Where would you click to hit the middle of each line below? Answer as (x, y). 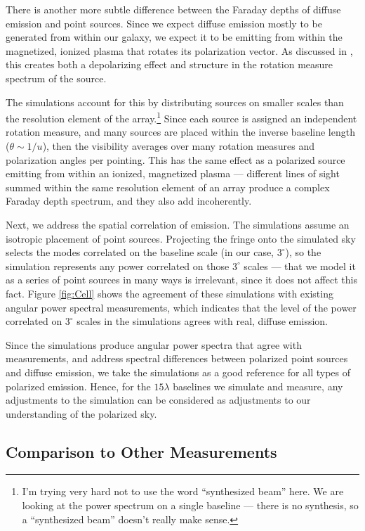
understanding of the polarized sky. (81, 413)
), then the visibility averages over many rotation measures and (179, 146)
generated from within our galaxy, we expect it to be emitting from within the (174, 37)
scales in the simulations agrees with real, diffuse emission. (202, 321)
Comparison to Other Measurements (141, 451)
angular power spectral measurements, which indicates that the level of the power (181, 307)
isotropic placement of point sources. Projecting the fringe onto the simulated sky (181, 238)
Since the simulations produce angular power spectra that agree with (154, 344)
